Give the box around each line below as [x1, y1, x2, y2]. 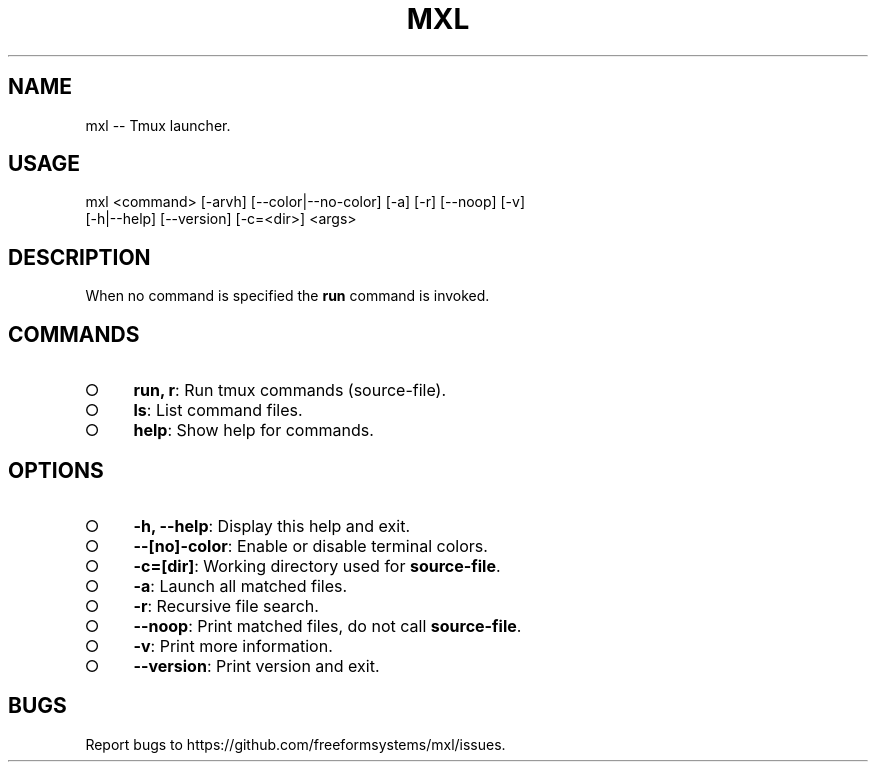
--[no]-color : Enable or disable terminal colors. [133, 535, 488, 556]
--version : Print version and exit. [133, 655, 380, 676]
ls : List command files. [133, 400, 303, 421]
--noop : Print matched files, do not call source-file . [133, 615, 522, 636]
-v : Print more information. [133, 635, 333, 656]
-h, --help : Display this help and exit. [133, 515, 410, 536]
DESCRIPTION [8, 244, 151, 270]
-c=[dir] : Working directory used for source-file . [133, 555, 501, 576]
